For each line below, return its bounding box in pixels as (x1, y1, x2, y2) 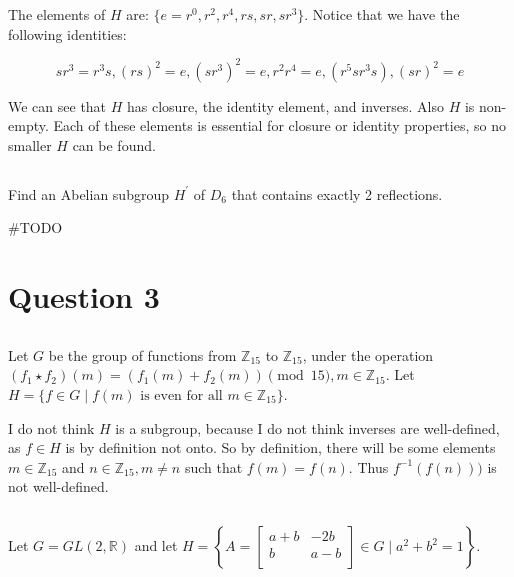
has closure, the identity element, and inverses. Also (127, 95, 445, 116)
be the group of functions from (48, 344, 237, 365)
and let (134, 535, 178, 556)
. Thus (348, 456, 389, 477)
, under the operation (302, 344, 434, 365)
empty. (8, 115, 49, 136)
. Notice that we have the (304, 4, 460, 24)
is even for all (140, 389, 223, 403)
